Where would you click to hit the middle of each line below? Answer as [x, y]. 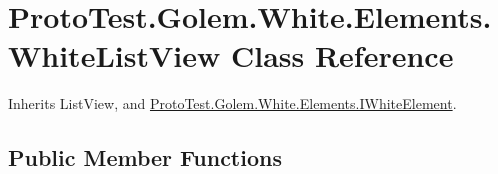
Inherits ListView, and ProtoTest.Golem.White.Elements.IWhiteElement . [232, 103]
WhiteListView [114, 55]
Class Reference [342, 55]
